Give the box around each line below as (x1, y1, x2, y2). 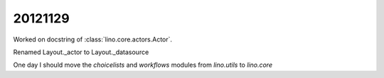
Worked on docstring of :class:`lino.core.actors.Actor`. (13, 35, 173, 44)
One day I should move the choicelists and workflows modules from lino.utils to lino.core (13, 60, 273, 70)
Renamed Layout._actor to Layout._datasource (13, 48, 149, 56)
